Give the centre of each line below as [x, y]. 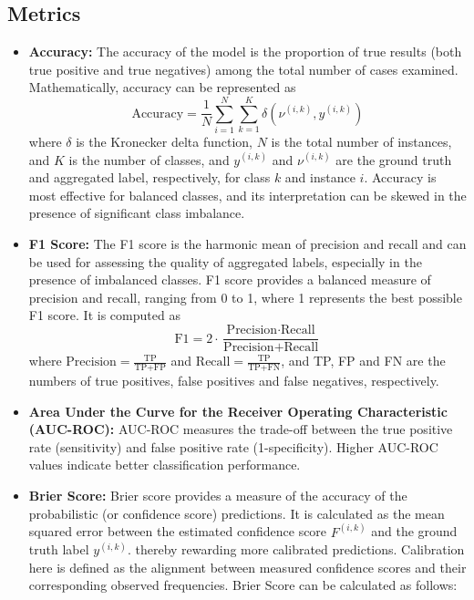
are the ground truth [394, 159]
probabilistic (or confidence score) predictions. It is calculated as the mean [237, 513]
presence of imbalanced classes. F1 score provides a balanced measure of [230, 279]
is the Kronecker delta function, [164, 142]
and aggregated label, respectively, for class [149, 177]
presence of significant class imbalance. [137, 213]
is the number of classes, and [149, 159]
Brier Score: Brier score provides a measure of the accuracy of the [218, 495]
